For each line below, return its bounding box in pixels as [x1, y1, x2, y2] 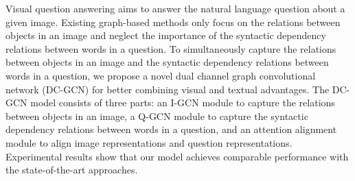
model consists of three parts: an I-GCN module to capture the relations [30, 95, 335, 110]
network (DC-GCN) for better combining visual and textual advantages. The [5, 82, 330, 96]
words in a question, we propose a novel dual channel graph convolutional [5, 68, 316, 82]
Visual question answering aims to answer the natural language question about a [5, 1, 345, 15]
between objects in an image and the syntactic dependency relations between [5, 55, 329, 69]
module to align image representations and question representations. [5, 135, 293, 149]
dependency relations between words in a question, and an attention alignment [5, 122, 337, 136]
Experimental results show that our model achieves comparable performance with [5, 149, 349, 163]
